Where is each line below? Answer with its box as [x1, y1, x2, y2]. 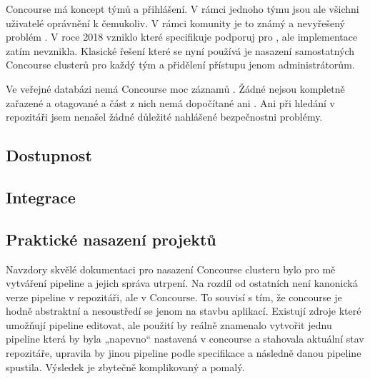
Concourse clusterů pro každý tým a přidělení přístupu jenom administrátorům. [6, 57, 355, 72]
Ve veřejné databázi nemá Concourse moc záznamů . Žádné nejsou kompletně [6, 81, 345, 96]
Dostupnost [6, 144, 92, 166]
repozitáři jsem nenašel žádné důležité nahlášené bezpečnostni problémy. [6, 109, 323, 124]
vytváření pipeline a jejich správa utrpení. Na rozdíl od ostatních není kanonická [6, 276, 358, 290]
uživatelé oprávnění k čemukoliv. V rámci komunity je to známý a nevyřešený [6, 15, 345, 30]
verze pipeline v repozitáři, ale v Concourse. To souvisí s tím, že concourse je [6, 289, 342, 304]
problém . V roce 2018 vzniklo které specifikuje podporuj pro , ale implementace [6, 29, 358, 44]
